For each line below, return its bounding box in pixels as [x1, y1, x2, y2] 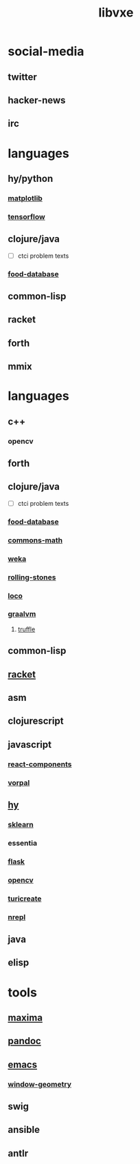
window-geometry [8, 1079, 71, 1089]
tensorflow [8, 212, 45, 221]
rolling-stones [8, 572, 56, 582]
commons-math [8, 535, 63, 545]
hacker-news [8, 94, 66, 106]
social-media [8, 43, 84, 59]
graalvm [8, 609, 36, 619]
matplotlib [8, 193, 43, 203]
